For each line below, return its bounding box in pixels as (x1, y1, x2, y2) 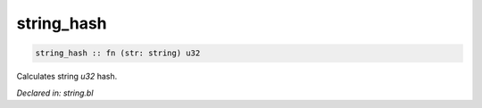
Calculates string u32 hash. (16, 71, 118, 82)
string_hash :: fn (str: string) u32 (35, 48, 201, 58)
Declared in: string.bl (16, 87, 94, 98)
